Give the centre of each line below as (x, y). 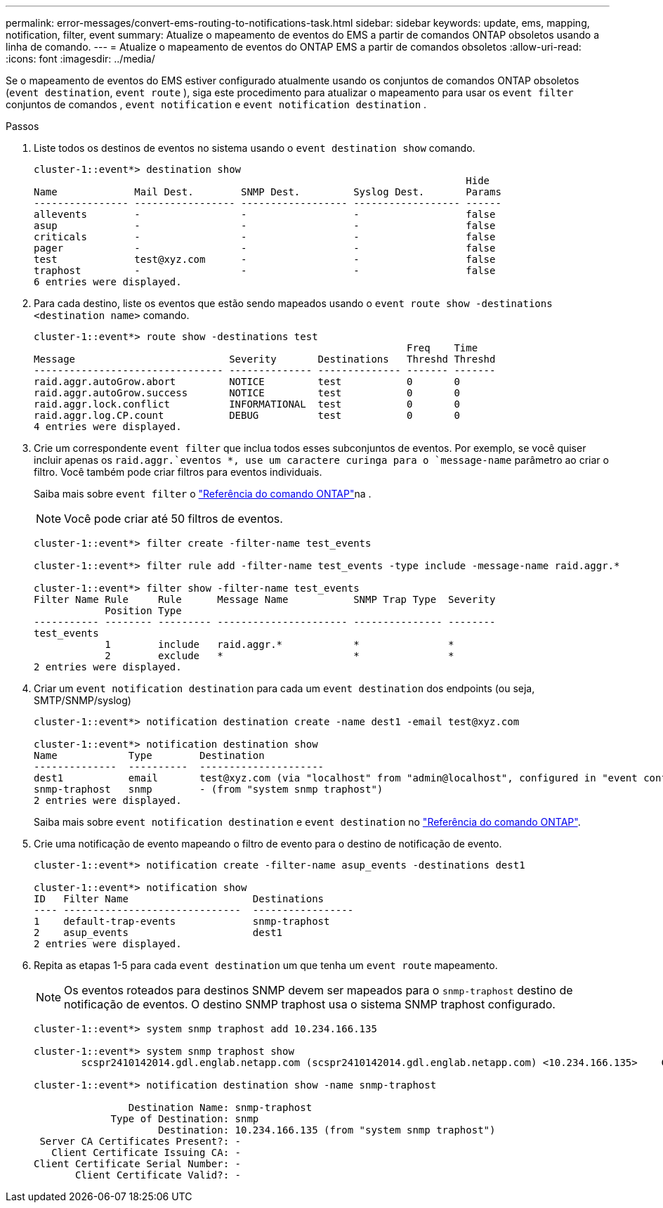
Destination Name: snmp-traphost (220, 1108)
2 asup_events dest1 (158, 933)
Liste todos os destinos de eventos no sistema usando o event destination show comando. (255, 148)
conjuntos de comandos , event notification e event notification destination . (216, 104)
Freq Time (442, 348)
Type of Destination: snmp (185, 1119)
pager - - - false (265, 248)
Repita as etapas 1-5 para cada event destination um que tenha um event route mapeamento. (266, 965)
